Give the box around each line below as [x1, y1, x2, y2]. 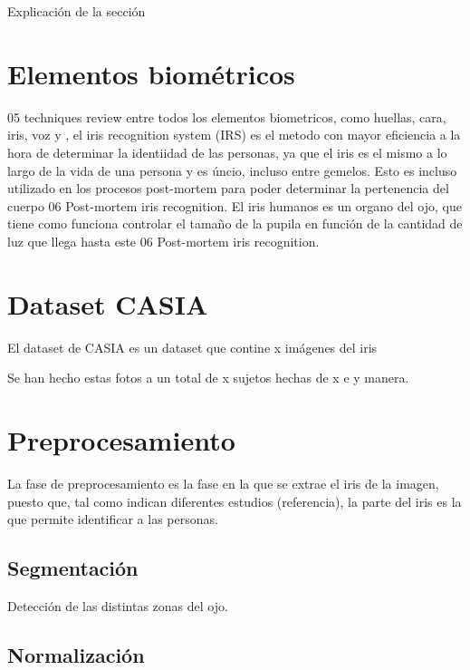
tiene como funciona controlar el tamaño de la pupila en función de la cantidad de [7, 214, 463, 233]
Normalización [7, 640, 145, 668]
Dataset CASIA [7, 285, 208, 322]
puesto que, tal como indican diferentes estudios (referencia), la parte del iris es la [7, 491, 462, 510]
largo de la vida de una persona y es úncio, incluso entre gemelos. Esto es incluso [7, 160, 457, 180]
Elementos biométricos [7, 54, 295, 92]
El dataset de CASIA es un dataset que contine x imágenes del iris [7, 337, 378, 356]
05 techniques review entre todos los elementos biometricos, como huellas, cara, [7, 107, 446, 126]
